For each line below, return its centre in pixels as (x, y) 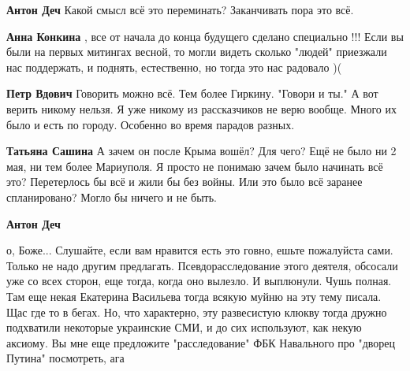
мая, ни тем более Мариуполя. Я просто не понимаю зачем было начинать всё (195, 166)
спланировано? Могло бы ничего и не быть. (112, 197)
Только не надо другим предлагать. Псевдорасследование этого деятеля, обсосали (202, 265)
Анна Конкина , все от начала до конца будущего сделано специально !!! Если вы (205, 36)
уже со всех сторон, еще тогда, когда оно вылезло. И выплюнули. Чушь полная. (199, 281)
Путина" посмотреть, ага (65, 358)
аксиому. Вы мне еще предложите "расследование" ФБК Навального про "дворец (201, 342)
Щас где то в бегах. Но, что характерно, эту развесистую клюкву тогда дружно (197, 312)
